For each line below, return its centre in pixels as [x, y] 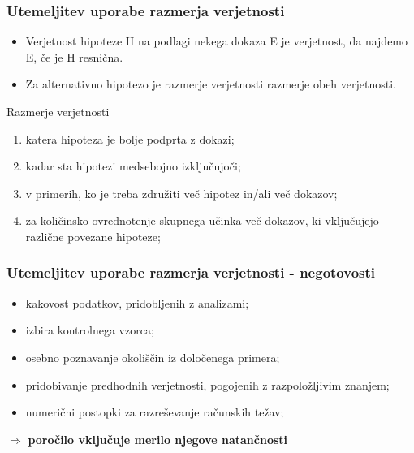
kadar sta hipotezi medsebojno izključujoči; [133, 166]
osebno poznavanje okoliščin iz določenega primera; [153, 357]
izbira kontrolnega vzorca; [90, 330]
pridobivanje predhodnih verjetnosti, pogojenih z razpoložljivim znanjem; [207, 384]
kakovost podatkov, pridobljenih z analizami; [137, 302]
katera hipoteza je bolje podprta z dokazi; [130, 138]
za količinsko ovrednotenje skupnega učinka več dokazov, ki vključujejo [202, 220]
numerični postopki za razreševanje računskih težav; [155, 412]
